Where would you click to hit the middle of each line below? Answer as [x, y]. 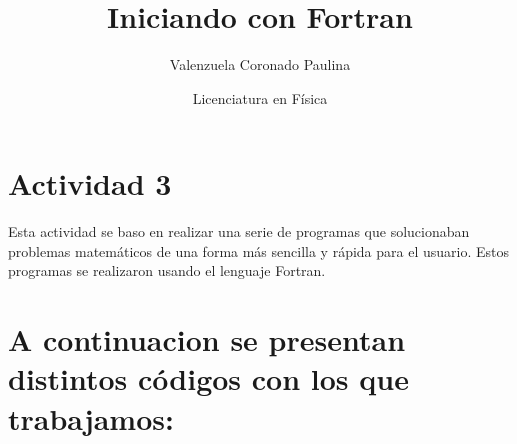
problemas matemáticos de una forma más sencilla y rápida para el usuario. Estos [259, 250]
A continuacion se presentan [207, 339]
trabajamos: [91, 417]
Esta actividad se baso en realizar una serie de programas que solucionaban [239, 231]
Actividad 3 [90, 183]
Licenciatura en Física [260, 97]
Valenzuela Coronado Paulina [260, 64]
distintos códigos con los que [208, 378]
